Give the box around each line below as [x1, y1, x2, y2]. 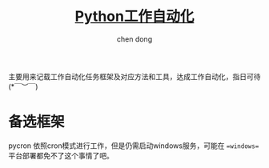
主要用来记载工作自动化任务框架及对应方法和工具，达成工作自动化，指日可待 [8, 71, 261, 81]
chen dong [116, 34, 153, 44]
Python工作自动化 [74, 7, 195, 26]
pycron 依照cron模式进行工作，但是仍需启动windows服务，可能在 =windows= [8, 141, 259, 150]
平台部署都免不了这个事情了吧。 [8, 150, 114, 160]
